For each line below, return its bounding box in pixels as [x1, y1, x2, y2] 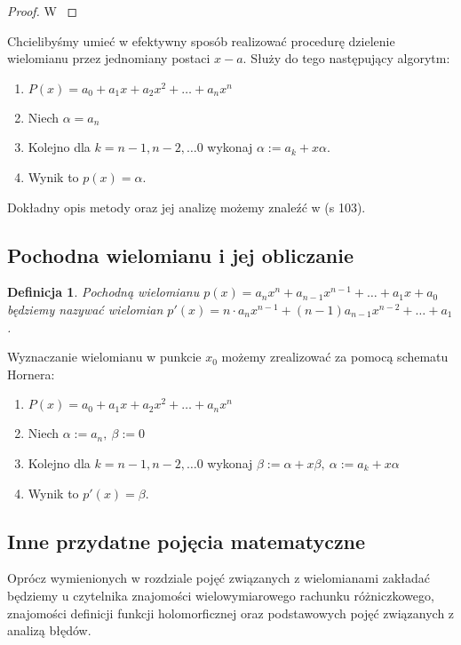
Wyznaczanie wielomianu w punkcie [7, 347, 202, 366]
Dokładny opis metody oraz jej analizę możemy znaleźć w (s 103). [7, 197, 366, 216]
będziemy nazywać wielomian [7, 299, 163, 318]
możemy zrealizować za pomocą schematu [221, 347, 449, 366]
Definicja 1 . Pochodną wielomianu [7, 283, 200, 301]
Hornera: [7, 364, 55, 383]
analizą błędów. [7, 621, 91, 640]
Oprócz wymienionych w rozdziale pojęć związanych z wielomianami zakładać [7, 569, 431, 587]
